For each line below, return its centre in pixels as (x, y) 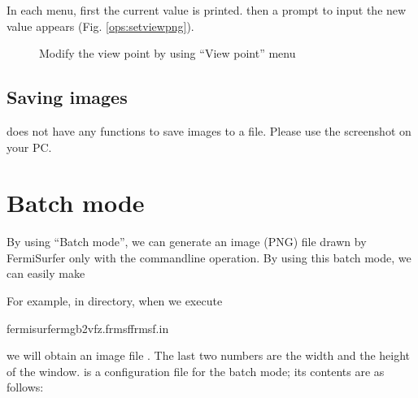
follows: (25, 387)
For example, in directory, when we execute (115, 301)
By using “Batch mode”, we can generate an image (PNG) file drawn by (187, 242)
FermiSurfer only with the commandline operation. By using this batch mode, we (209, 257)
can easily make (46, 273)
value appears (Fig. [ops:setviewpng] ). (100, 26)
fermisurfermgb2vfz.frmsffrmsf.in (88, 328)
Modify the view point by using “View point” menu (168, 53)
